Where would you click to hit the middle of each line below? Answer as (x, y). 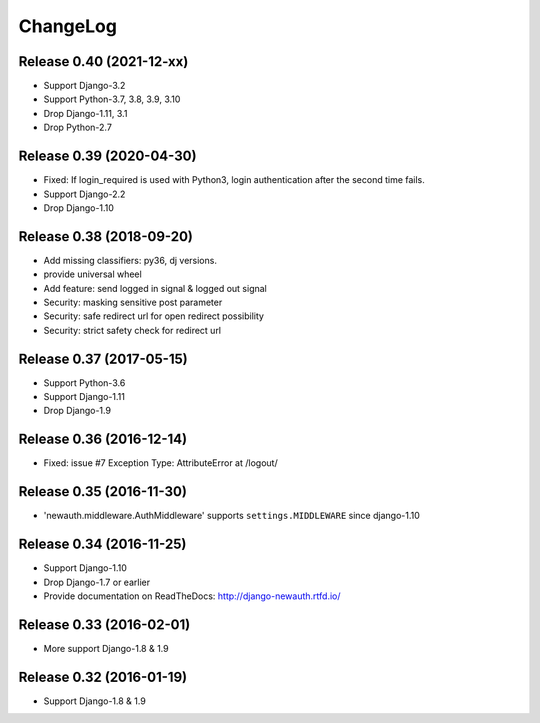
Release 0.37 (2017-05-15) (103, 358)
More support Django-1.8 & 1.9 (106, 648)
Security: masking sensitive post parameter (133, 302)
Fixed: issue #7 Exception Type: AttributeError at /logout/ (161, 463)
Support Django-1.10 (85, 568)
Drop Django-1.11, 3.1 (85, 113)
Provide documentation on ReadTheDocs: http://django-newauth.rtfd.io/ (192, 596)
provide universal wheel (92, 274)
